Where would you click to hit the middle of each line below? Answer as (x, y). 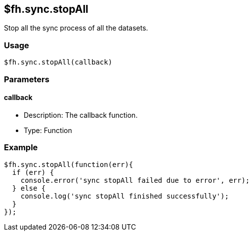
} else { (29, 188)
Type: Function (48, 130)
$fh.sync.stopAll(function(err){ (69, 164)
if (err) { (33, 172)
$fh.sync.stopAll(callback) (58, 62)
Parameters (27, 79)
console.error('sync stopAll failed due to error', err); (135, 180)
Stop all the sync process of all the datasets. (76, 28)
